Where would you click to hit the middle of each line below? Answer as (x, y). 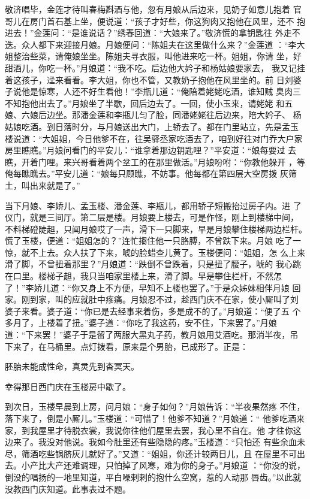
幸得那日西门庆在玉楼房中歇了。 (68, 386)
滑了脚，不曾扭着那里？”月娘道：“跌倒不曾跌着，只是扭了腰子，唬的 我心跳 (153, 264)
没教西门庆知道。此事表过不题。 (68, 489)
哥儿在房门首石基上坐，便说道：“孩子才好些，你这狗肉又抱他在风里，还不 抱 (155, 21)
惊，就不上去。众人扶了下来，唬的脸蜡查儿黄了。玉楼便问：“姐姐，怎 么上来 (155, 252)
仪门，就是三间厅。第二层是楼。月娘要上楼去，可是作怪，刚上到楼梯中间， (152, 217)
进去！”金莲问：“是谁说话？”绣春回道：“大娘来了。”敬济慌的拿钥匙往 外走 (148, 33)
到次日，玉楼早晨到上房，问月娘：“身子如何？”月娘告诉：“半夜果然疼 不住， (155, 406)
